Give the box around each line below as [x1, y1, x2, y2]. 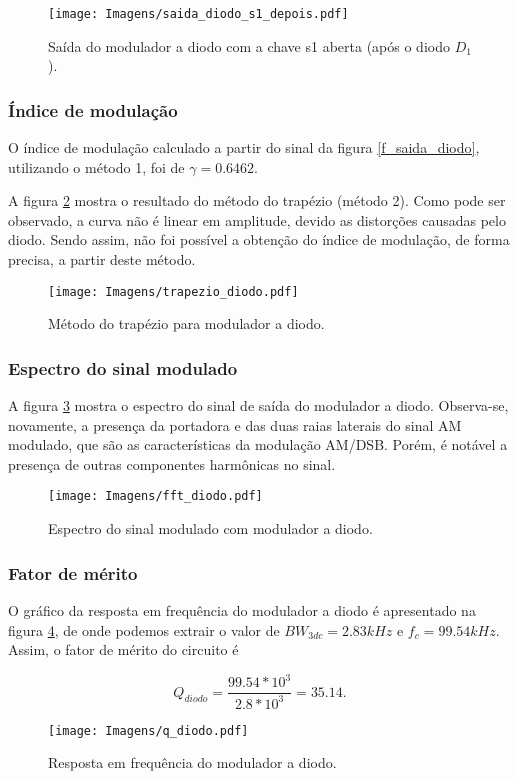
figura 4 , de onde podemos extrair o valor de [8, 619, 280, 640]
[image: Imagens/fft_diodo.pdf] [48, 489, 263, 504]
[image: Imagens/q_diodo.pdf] [48, 723, 249, 738]
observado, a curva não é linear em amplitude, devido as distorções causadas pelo [8, 209, 506, 230]
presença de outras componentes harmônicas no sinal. [8, 453, 336, 474]
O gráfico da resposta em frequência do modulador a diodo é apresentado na [8, 599, 476, 620]
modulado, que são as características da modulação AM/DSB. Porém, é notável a [8, 434, 508, 455]
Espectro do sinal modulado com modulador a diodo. [48, 518, 373, 539]
